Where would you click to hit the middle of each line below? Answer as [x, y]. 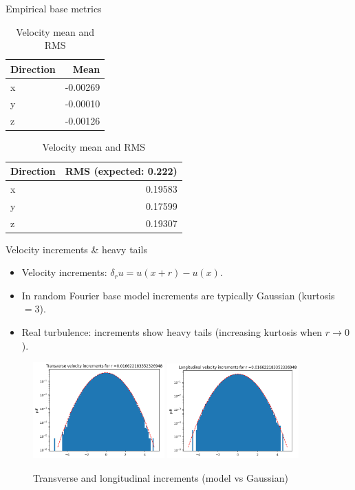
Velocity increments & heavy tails [76, 249]
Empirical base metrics [54, 8]
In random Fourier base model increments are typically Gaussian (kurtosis [178, 295]
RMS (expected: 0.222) [121, 171]
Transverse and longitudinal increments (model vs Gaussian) [161, 477]
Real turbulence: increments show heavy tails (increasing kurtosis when [172, 332]
